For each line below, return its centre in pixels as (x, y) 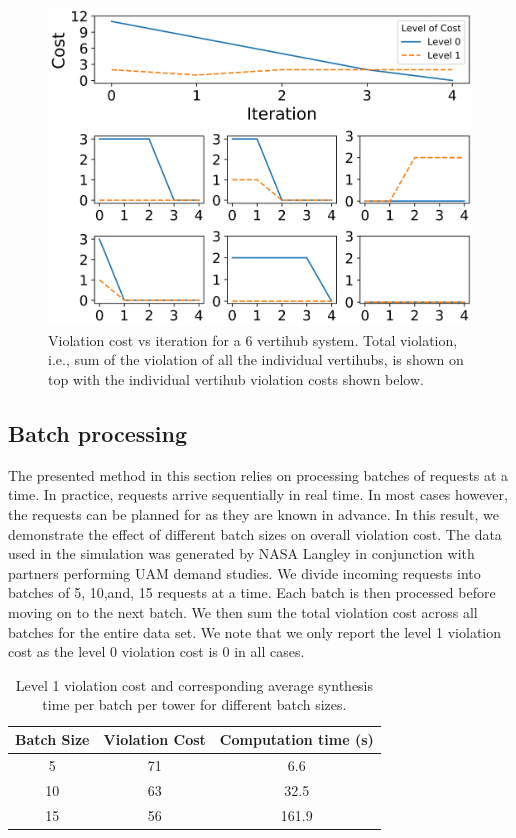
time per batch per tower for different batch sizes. (194, 704)
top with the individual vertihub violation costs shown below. (236, 379)
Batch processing (98, 433)
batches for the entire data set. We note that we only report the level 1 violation (255, 631)
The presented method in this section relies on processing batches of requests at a (258, 474)
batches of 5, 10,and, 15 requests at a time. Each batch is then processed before (252, 592)
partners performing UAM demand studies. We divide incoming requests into (244, 572)
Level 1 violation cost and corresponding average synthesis (194, 684)
